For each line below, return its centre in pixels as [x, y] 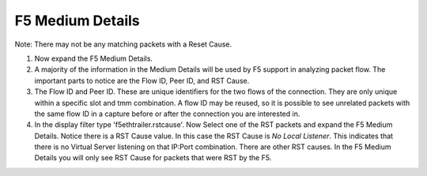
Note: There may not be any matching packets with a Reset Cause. [123, 44]
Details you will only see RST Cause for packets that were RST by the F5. [153, 158]
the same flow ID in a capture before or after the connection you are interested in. [167, 114]
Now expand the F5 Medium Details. [94, 58]
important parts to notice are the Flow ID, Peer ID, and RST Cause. [142, 81]
